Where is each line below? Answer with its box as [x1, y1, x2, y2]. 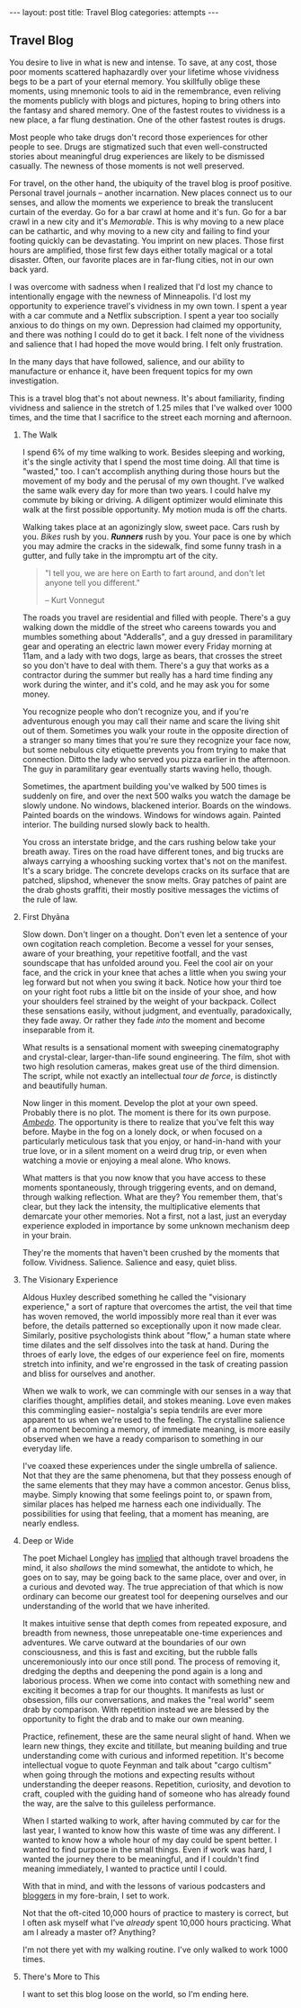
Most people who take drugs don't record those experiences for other [9, 131, 269, 142]
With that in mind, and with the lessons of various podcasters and [22, 1880, 266, 1891]
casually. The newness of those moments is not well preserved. [9, 160, 245, 171]
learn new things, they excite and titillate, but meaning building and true [22, 1740, 288, 1751]
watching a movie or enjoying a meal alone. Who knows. [22, 1155, 232, 1166]
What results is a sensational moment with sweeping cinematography [22, 1041, 280, 1052]
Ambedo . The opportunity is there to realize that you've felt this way [22, 1116, 275, 1127]
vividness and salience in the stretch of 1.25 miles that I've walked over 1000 [9, 402, 293, 413]
